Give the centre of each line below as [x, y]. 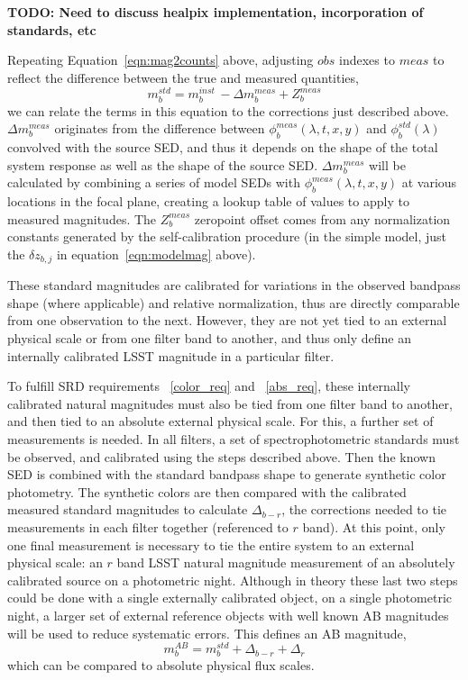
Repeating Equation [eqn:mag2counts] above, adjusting [161, 60]
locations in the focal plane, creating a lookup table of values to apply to [208, 200]
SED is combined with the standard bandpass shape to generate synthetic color [227, 474]
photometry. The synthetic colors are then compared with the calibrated [207, 491]
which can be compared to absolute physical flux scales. [161, 665]
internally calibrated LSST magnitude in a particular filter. [171, 355]
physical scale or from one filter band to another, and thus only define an [210, 338]
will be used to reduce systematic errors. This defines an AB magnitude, [207, 633]
